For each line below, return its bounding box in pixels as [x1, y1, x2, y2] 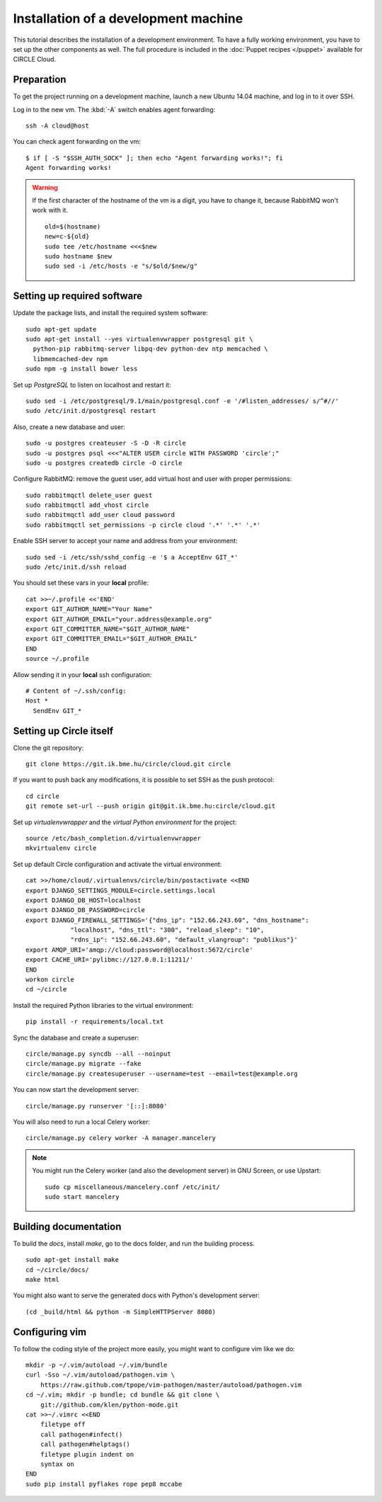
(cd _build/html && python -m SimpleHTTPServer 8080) [25, 1307, 216, 1316]
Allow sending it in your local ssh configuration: [13, 670, 152, 679]
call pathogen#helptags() [40, 1440, 131, 1448]
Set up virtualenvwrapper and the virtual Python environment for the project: [13, 818, 237, 826]
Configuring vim [13, 1326, 87, 1338]
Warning [32, 183, 58, 191]
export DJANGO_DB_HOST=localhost [25, 896, 141, 904]
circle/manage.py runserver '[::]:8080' [25, 1102, 168, 1110]
